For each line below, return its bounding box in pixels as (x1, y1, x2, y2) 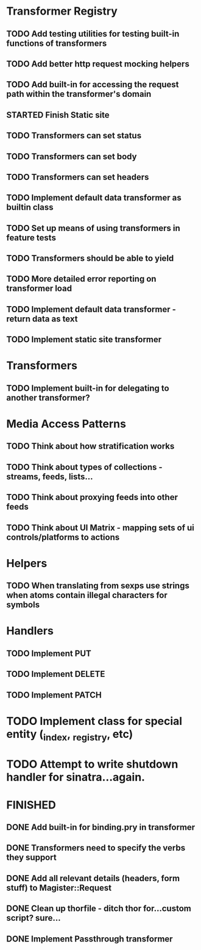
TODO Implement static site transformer (6, 334, 162, 345)
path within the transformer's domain (6, 89, 152, 99)
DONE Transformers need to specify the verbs (6, 843, 186, 853)
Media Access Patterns (6, 417, 127, 431)
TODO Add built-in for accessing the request (6, 79, 179, 90)
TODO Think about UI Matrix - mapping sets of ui (6, 523, 195, 533)
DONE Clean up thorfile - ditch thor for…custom (6, 904, 192, 914)
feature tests (6, 232, 57, 243)
